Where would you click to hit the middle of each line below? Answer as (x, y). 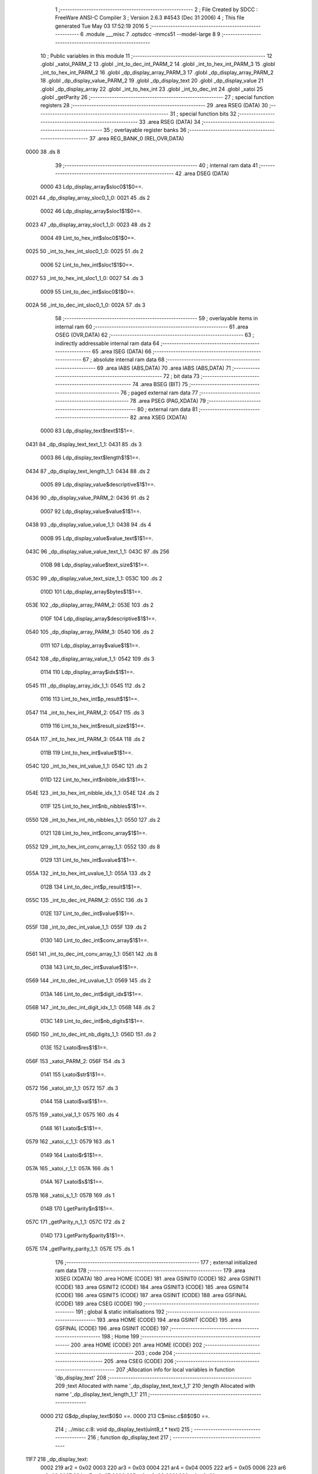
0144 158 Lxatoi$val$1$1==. (74, 1101)
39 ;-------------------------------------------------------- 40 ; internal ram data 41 (156, 165)
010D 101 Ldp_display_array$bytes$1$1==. (91, 592)
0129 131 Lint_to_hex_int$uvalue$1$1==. (89, 860)
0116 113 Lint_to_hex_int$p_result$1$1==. (90, 699)
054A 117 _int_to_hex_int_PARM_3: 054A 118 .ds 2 (85, 739)
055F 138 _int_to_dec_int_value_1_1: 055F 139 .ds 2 (86, 927)
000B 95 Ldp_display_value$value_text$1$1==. (97, 538)
